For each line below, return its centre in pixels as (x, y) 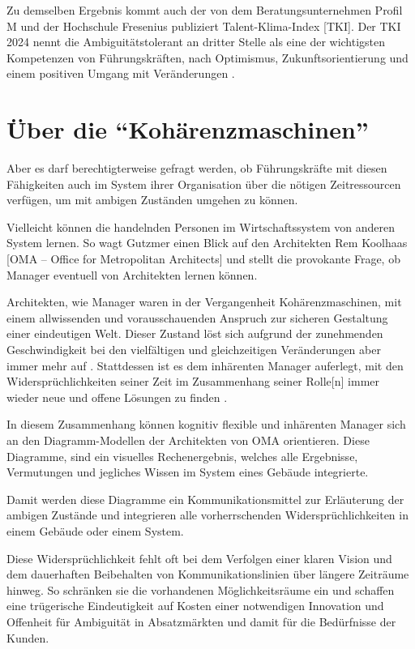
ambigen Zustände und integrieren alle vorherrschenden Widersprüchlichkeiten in (207, 515)
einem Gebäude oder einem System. (95, 530)
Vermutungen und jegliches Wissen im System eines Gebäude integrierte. (188, 472)
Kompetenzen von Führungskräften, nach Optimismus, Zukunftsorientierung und (207, 57)
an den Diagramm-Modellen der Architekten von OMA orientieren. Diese (188, 440)
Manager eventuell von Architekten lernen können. (132, 274)
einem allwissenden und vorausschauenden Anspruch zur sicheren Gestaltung (197, 317)
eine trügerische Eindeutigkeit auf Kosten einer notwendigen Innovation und (195, 606)
